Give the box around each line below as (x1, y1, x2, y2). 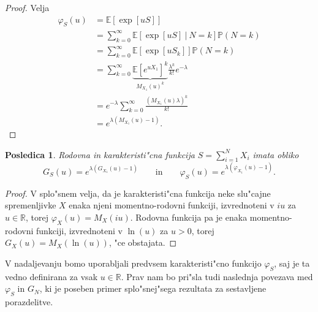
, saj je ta (274, 256, 310, 269)
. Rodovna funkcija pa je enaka (130, 210, 248, 223)
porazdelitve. (5, 295, 53, 308)
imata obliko (252, 148, 299, 161)
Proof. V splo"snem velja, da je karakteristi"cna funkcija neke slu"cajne (5, 186, 271, 199)
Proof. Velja (5, 1, 50, 13)
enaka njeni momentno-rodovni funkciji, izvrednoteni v (69, 199, 274, 211)
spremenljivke (5, 199, 56, 211)
